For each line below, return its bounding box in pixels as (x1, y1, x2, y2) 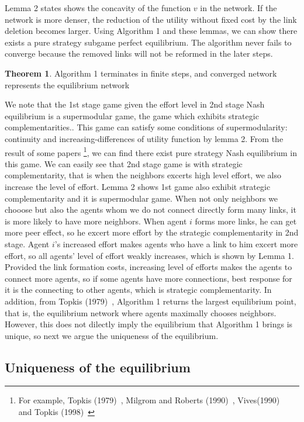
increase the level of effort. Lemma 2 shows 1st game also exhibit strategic (5, 180, 271, 192)
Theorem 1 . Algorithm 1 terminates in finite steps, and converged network (5, 67, 277, 79)
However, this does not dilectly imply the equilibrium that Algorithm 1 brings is (5, 318, 293, 330)
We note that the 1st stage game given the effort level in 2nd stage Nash (5, 98, 265, 110)
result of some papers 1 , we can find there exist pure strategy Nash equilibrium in (5, 144, 298, 158)
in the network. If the (200, 2, 277, 13)
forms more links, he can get (195, 215, 297, 227)
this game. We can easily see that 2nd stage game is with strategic (5, 157, 243, 170)
